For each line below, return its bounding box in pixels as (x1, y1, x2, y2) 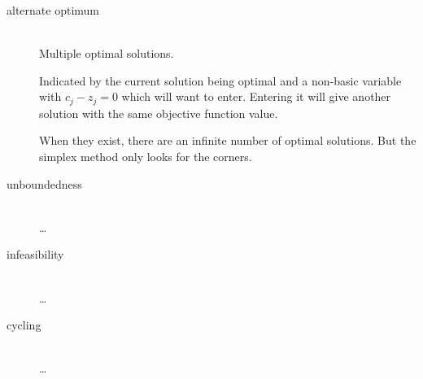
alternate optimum (7, 2, 99, 18)
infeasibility (7, 246, 64, 263)
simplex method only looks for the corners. (39, 148, 252, 165)
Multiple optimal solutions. (39, 45, 174, 62)
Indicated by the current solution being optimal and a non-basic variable (39, 72, 402, 89)
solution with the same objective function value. (39, 104, 278, 121)
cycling (7, 316, 41, 333)
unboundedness (7, 175, 82, 192)
